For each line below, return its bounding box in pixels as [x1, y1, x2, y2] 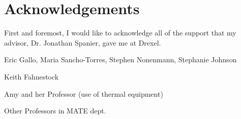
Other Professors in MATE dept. [4, 105, 106, 116]
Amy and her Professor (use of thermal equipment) [4, 88, 163, 99]
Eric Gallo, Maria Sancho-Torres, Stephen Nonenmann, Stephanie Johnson [4, 54, 237, 65]
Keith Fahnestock [4, 71, 59, 82]
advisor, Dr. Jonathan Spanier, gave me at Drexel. [4, 37, 161, 48]
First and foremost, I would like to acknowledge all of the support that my [4, 27, 236, 38]
